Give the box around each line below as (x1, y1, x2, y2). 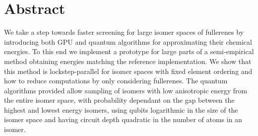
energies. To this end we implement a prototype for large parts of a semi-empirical (4, 46, 254, 57)
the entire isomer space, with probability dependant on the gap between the (4, 95, 235, 105)
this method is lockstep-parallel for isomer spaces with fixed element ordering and (4, 66, 253, 76)
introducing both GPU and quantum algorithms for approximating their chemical (4, 36, 252, 47)
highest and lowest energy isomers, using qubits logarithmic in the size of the (4, 104, 238, 115)
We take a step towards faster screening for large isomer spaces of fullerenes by (4, 27, 244, 37)
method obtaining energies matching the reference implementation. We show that (4, 56, 252, 66)
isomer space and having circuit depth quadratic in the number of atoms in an (4, 114, 242, 125)
